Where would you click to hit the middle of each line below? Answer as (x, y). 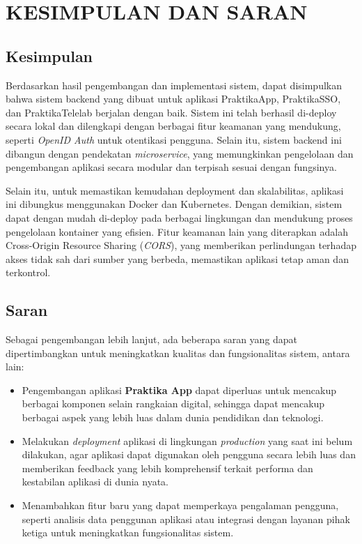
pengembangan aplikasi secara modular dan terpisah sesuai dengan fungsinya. (171, 167)
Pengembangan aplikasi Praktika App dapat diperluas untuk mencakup (179, 390)
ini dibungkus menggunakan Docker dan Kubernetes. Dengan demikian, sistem (174, 204)
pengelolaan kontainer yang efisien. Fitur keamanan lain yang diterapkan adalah (177, 231)
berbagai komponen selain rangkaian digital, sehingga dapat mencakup (173, 403)
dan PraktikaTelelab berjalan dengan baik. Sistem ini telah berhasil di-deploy (171, 112)
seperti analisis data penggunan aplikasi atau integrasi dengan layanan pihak (186, 519)
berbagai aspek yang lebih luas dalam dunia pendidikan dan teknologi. (173, 417)
